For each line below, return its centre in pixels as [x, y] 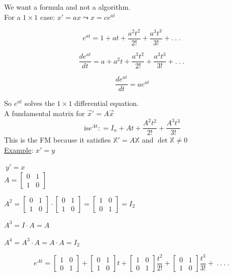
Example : [19, 149]
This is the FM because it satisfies [57, 140]
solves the [40, 103]
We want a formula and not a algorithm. [67, 7]
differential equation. [107, 103]
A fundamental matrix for [45, 113]
